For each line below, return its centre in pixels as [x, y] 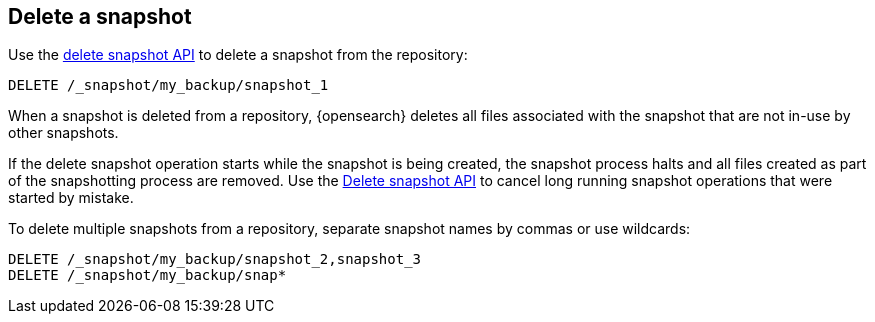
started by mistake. [71, 198]
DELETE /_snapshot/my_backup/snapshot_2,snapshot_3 [215, 259]
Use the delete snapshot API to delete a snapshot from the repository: [238, 55]
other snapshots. [63, 133]
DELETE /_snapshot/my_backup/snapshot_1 [168, 85]
